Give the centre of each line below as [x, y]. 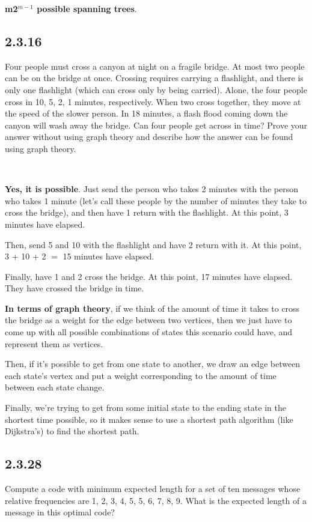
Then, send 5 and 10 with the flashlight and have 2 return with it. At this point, [153, 244]
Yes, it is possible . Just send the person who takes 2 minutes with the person [151, 189]
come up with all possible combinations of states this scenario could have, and [149, 332]
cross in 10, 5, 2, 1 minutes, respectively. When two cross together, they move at [153, 101]
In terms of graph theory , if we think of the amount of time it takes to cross [152, 308]
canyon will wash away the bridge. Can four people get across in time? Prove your [156, 125]
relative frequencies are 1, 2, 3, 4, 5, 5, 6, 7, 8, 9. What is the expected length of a [156, 500]
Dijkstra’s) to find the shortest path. [72, 431]
